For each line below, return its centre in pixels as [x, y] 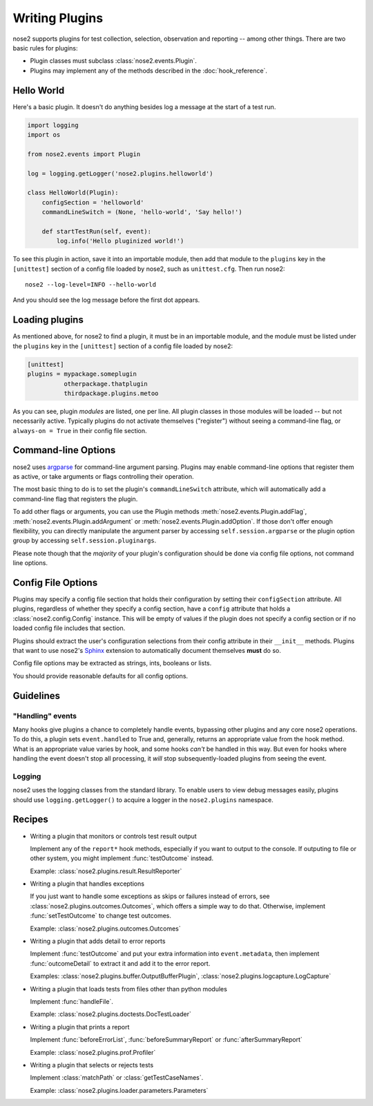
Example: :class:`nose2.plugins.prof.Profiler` [93, 1052]
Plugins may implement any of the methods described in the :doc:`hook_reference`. [149, 70]
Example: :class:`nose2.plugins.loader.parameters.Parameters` [119, 1090]
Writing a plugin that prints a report [80, 1027]
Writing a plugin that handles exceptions [87, 884]
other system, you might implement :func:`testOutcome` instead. [122, 858]
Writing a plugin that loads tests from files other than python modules [128, 989]
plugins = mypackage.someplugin [82, 374]
